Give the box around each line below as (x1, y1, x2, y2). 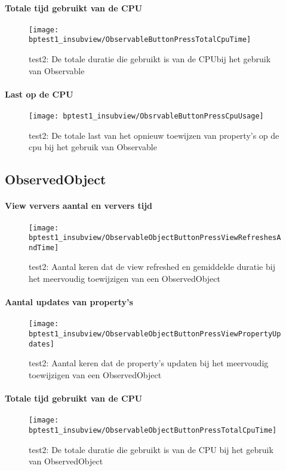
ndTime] (29, 243, 59, 252)
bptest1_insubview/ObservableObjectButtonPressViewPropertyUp (29, 330, 281, 339)
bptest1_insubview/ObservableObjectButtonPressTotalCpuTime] (29, 426, 277, 435)
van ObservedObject (29, 455, 103, 467)
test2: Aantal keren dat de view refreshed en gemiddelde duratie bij (29, 260, 275, 273)
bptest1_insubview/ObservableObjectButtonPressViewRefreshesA (29, 233, 281, 242)
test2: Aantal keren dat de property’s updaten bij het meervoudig (29, 357, 269, 369)
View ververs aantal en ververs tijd (5, 199, 153, 212)
